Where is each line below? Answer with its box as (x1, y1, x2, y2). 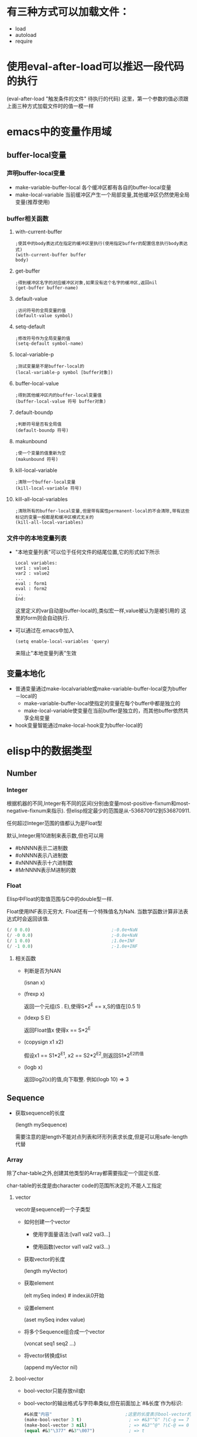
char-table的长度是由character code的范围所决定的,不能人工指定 (6, 1182, 163, 1189)
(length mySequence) (15, 1121, 68, 1128)
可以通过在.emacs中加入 (15, 627, 74, 634)
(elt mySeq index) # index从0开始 (23, 1292, 105, 1299)
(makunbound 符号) (15, 457, 58, 463)
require (15, 38, 33, 45)
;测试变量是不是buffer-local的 (15, 364, 84, 369)
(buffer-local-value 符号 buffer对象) (15, 399, 106, 405)
